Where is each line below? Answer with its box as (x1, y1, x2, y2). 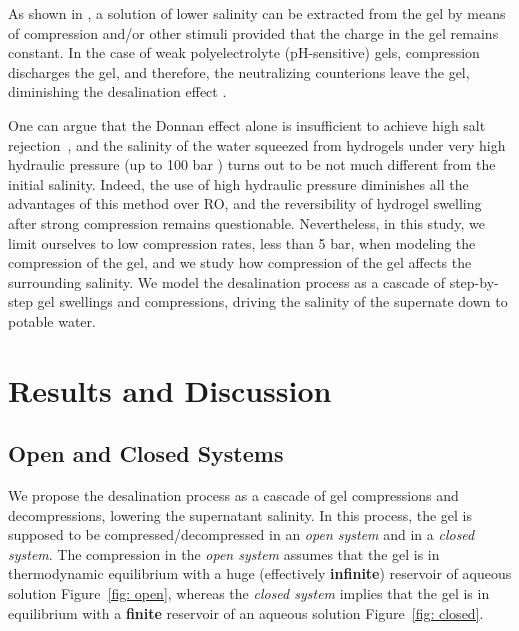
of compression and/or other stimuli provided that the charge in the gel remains (8, 22, 499, 43)
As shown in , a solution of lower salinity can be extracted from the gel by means (8, 3, 506, 23)
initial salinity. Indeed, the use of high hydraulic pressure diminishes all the (8, 173, 469, 194)
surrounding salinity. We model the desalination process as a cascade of (8, 271, 445, 292)
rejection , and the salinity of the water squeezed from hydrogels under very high (8, 134, 506, 155)
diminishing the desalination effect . (8, 81, 227, 102)
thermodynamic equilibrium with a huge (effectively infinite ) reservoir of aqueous (8, 563, 512, 584)
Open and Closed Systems (8, 438, 284, 469)
